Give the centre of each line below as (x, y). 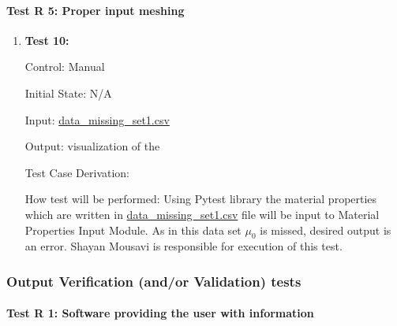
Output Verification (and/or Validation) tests (154, 281)
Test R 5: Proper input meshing (96, 10)
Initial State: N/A (68, 93)
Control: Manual (65, 67)
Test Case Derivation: (77, 172)
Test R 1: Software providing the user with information (160, 313)
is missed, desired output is (326, 230)
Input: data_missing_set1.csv (97, 119)
